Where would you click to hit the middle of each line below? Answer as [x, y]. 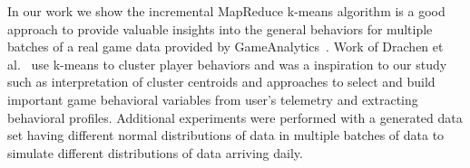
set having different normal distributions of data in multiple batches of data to [226, 135]
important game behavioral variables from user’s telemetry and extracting [213, 99]
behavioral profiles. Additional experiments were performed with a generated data [235, 117]
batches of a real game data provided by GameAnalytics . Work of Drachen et [225, 47]
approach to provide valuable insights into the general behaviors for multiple [220, 28]
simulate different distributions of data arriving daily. [155, 152]
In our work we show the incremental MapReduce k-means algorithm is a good [226, 11]
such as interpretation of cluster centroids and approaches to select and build [221, 82]
